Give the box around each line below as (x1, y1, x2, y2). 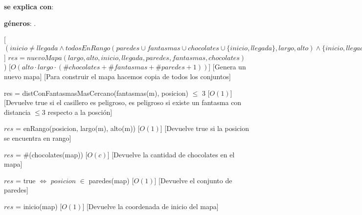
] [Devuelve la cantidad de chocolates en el (107, 149, 235, 159)
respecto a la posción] (47, 107, 113, 117)
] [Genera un (208, 62, 246, 72)
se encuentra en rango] (4, 132, 71, 143)
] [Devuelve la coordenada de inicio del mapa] (82, 201, 219, 211)
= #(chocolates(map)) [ (16, 149, 88, 159)
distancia (4, 107, 31, 117)
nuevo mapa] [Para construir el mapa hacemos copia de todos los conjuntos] (4, 71, 231, 81)
